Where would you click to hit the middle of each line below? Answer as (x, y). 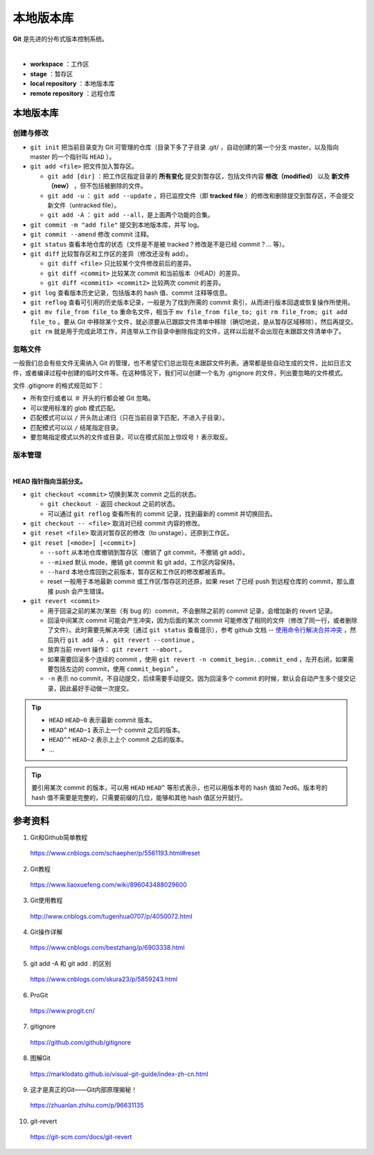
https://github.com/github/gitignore (81, 1042)
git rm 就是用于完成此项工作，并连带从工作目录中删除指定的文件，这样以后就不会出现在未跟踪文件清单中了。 (188, 331)
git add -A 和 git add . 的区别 (71, 963)
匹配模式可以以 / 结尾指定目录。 (76, 427)
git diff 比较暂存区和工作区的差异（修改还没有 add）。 (111, 254)
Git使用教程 (46, 901)
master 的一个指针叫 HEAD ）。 (73, 157)
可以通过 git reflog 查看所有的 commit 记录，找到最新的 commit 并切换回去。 (162, 514)
